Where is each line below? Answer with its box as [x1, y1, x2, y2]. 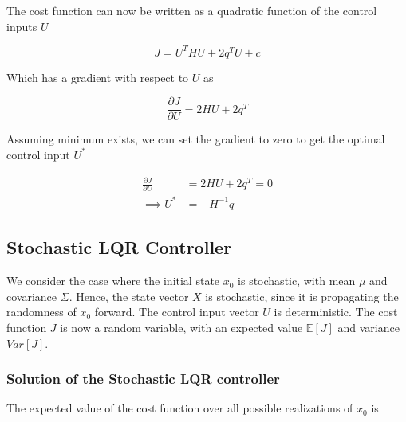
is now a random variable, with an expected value [60, 318, 303, 335]
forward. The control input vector [94, 303, 259, 320]
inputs [6, 18, 37, 34]
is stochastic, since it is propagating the [205, 287, 399, 304]
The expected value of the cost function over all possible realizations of [6, 400, 353, 416]
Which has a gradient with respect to [6, 68, 189, 85]
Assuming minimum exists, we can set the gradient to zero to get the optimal [6, 131, 385, 147]
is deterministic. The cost [274, 303, 398, 320]
